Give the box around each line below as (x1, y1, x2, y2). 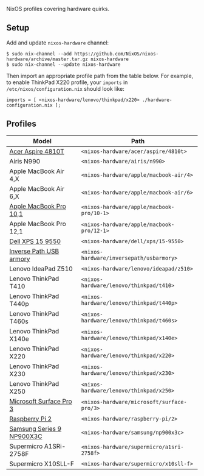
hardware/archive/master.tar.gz (6, 56, 88, 62)
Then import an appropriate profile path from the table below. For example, (6, 72, 194, 79)
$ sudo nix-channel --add (6, 51, 72, 57)
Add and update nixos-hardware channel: (6, 39, 109, 46)
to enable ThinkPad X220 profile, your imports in (6, 79, 128, 86)
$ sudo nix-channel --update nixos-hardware (6, 61, 121, 68)
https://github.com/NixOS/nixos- (73, 51, 159, 57)
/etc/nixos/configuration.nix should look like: (6, 85, 124, 92)
